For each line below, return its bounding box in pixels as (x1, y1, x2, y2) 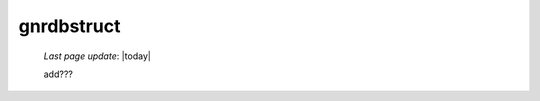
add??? (43, 68, 74, 80)
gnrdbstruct (18, 15, 121, 37)
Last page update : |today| (43, 50, 152, 62)
